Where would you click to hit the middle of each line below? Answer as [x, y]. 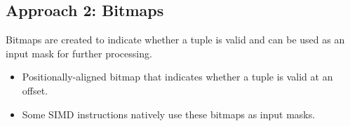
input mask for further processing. [79, 53]
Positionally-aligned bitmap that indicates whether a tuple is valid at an [177, 77]
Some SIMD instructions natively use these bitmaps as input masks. [169, 114]
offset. [35, 90]
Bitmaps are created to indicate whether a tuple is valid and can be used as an [175, 40]
